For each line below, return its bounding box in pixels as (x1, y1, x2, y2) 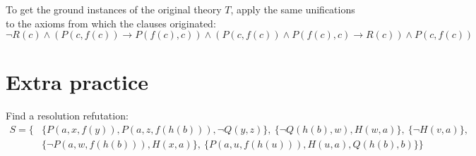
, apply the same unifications (230, 2, 355, 16)
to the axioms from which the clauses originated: (6, 15, 216, 30)
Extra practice (6, 67, 148, 96)
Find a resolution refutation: (6, 108, 129, 123)
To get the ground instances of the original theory (6, 2, 222, 16)
